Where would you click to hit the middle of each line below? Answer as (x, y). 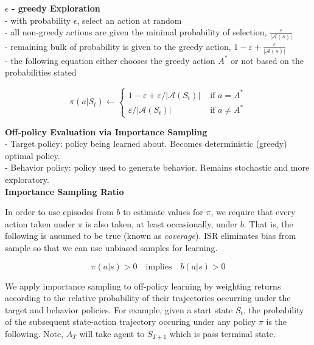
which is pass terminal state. (222, 333)
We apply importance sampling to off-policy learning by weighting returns (143, 286)
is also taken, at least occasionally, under (162, 223)
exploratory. (27, 179)
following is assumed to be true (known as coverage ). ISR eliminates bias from (151, 236)
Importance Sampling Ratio (65, 191)
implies (159, 267)
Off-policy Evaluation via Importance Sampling (106, 131)
